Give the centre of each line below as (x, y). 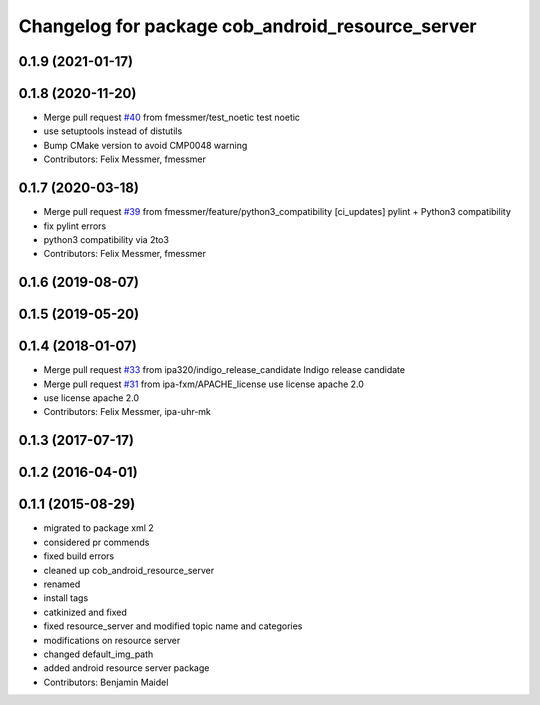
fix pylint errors (75, 226)
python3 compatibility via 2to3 (106, 239)
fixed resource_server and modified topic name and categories (173, 626)
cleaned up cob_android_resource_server (129, 570)
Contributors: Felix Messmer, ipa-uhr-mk (127, 412)
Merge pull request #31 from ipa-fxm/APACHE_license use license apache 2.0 (204, 384)
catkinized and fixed (85, 612)
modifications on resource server (112, 640)
